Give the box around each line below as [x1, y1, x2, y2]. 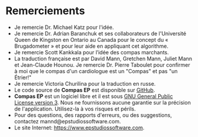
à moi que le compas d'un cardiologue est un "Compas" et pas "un [14, 67, 178, 74]
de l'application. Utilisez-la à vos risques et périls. [14, 105, 136, 112]
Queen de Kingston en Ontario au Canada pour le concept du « [14, 36, 168, 43]
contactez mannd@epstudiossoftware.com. [14, 118, 122, 125]
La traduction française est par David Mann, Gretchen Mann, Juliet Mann [14, 55, 193, 62]
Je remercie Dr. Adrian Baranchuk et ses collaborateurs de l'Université [14, 30, 187, 37]
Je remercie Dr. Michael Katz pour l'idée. [14, 24, 114, 31]
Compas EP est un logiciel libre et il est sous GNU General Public [14, 93, 173, 100]
